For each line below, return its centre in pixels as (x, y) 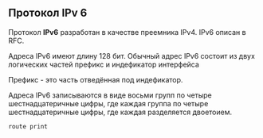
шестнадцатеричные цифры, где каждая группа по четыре (108, 103)
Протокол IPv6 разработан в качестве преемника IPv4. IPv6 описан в (127, 32)
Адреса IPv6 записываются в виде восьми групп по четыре (110, 95)
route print (28, 126)
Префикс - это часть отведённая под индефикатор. (96, 79)
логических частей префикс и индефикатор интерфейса (104, 64)
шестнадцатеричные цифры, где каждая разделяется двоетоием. (120, 112)
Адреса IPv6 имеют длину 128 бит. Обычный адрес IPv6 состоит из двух (131, 56)
